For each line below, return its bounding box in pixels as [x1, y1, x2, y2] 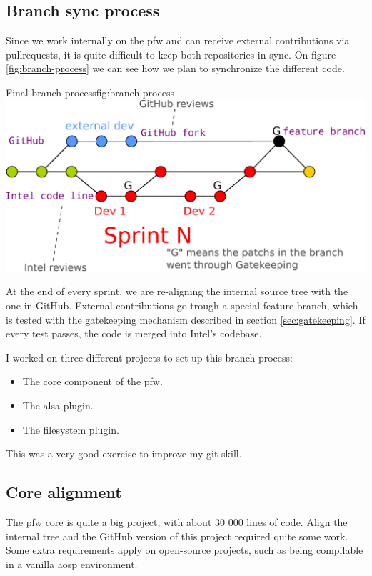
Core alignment [6, 481, 122, 503]
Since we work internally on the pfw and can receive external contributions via [6, 33, 350, 48]
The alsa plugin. [22, 397, 94, 412]
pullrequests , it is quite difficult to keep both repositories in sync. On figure [6, 46, 336, 61]
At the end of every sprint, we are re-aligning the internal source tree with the [6, 284, 348, 299]
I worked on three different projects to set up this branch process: [6, 349, 293, 364]
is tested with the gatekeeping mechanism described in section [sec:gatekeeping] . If [6, 312, 366, 327]
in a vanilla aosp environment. [6, 556, 138, 571]
